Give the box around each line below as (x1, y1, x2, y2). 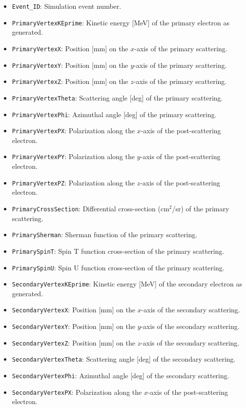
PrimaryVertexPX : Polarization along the (12, 125, 135, 136)
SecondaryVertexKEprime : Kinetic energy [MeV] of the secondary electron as (12, 279, 242, 289)
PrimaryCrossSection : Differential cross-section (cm (12, 203, 169, 213)
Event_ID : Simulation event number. (12, 1, 122, 11)
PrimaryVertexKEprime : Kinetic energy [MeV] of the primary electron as (12, 17, 229, 27)
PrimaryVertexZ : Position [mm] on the (12, 76, 128, 86)
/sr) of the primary (172, 203, 229, 213)
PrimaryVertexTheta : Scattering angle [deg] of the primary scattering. (12, 92, 223, 102)
